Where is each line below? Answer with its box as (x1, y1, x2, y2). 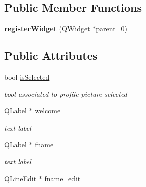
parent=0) (96, 23, 127, 34)
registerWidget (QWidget (4, 23, 90, 34)
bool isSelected (4, 72, 50, 82)
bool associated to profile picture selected (4, 88, 127, 99)
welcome (35, 105, 61, 116)
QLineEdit (4, 173, 37, 183)
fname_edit (44, 173, 81, 183)
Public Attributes (4, 48, 98, 64)
